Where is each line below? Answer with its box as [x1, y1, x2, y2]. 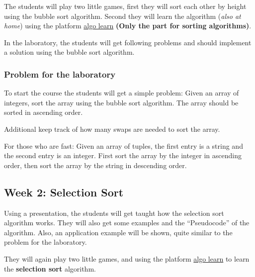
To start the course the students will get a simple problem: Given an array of [4, 88, 239, 98]
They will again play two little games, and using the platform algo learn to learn [4, 253, 250, 264]
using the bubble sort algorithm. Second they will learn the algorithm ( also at [4, 10, 241, 21]
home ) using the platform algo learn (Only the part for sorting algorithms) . [4, 20, 252, 31]
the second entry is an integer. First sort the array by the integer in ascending [4, 150, 242, 161]
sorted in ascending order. [4, 107, 83, 117]
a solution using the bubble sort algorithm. [4, 47, 135, 57]
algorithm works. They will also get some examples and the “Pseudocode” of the [4, 217, 250, 228]
